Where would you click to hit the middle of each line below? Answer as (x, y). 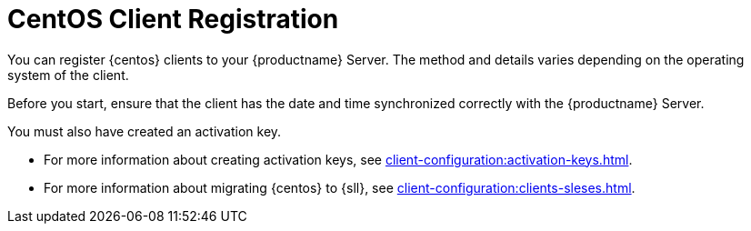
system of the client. (68, 75)
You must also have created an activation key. (145, 131)
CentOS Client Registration (173, 19)
